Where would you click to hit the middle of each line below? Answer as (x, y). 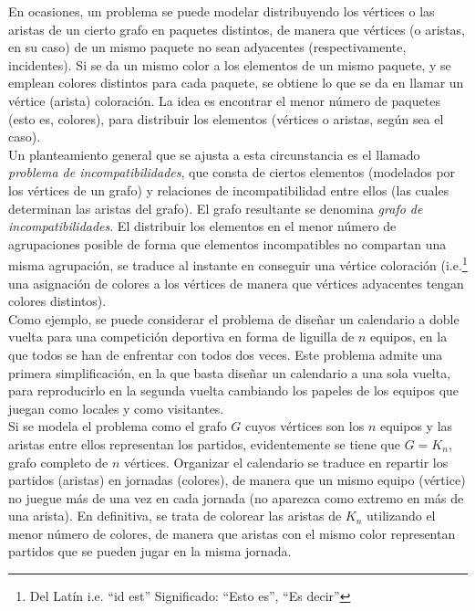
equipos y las (416, 426)
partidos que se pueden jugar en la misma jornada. (150, 551)
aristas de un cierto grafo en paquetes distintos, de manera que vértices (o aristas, (237, 29)
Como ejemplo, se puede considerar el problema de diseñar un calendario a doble (234, 318)
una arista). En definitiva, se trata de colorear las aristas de (175, 516)
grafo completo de (58, 462)
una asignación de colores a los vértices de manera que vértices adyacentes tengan (236, 283)
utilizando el (401, 516)
